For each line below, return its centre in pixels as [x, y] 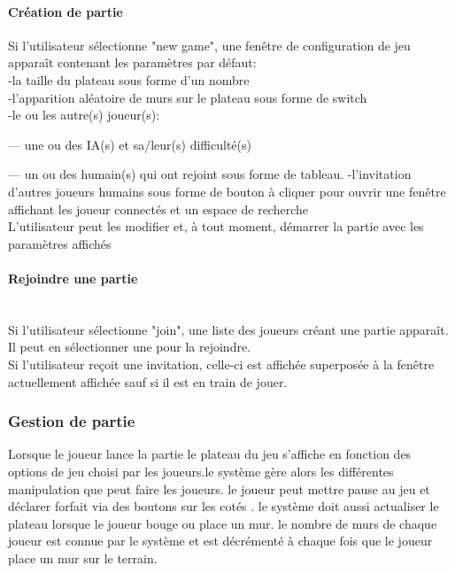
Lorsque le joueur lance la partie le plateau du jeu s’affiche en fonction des [210, 454]
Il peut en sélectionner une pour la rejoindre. [130, 347]
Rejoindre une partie [73, 278]
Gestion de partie [72, 421]
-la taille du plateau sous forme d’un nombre [129, 79]
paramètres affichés [60, 243]
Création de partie [66, 11]
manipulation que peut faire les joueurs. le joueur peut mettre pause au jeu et [219, 488]
